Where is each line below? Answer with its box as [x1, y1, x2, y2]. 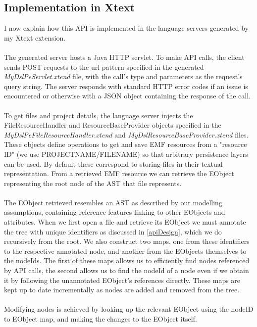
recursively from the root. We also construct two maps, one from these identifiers [4, 236, 250, 246]
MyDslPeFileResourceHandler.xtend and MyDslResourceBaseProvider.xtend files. [4, 129, 249, 140]
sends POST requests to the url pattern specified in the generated [4, 61, 204, 72]
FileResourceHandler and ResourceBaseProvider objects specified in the [4, 120, 221, 130]
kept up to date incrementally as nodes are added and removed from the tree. [4, 284, 240, 295]
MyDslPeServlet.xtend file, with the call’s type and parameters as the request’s [4, 71, 243, 82]
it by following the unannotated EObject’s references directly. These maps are [4, 275, 241, 285]
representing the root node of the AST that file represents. [4, 178, 182, 188]
